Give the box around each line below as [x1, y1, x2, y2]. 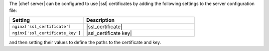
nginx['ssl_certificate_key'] [12, 30, 81, 36]
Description [86, 16, 115, 23]
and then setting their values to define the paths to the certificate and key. [9, 39, 161, 45]
